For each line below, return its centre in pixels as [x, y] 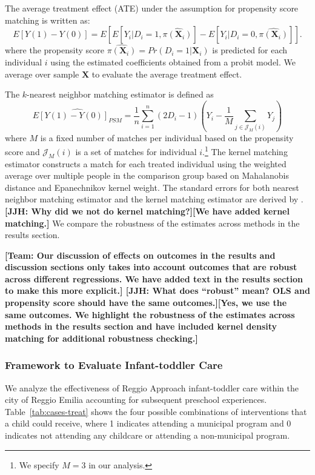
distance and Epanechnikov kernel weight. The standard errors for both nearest [152, 187]
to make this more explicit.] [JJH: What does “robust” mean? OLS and [157, 291]
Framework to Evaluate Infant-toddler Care [114, 365]
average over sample [42, 74]
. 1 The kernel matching [245, 151]
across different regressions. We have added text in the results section [154, 278]
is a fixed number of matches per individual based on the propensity [167, 137]
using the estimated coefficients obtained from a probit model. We [173, 62]
